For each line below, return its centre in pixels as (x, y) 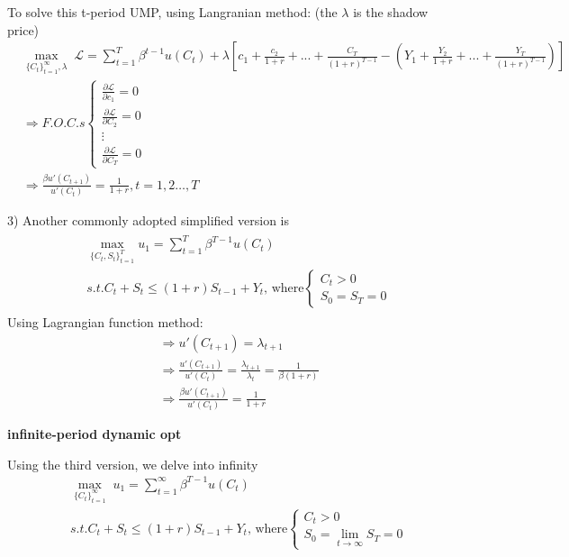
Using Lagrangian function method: (105, 321)
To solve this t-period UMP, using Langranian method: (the (172, 12)
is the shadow (391, 12)
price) (23, 29)
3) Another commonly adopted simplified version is (148, 220)
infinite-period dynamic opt (95, 434)
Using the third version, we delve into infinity (133, 464)
